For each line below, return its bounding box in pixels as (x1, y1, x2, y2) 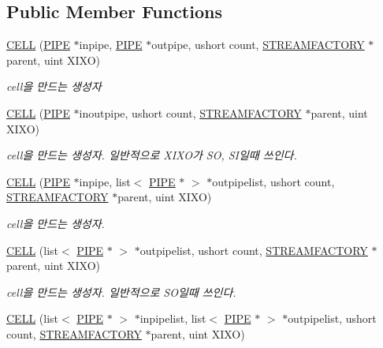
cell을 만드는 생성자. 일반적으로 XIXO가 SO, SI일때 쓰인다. (6, 147, 297, 163)
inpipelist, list (139, 310, 206, 327)
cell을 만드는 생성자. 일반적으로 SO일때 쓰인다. (6, 283, 236, 300)
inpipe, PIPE (79, 36, 143, 53)
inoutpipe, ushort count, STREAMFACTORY (79, 104, 302, 121)
